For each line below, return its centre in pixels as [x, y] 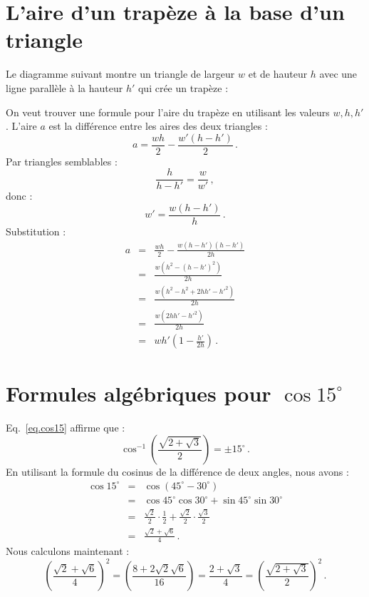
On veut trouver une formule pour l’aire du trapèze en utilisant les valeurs [168, 112]
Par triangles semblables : [62, 161]
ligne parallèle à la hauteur [64, 87]
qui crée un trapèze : [183, 87]
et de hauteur [278, 74]
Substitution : [36, 231]
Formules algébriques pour [139, 393]
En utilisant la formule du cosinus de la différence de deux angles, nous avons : [177, 472]
